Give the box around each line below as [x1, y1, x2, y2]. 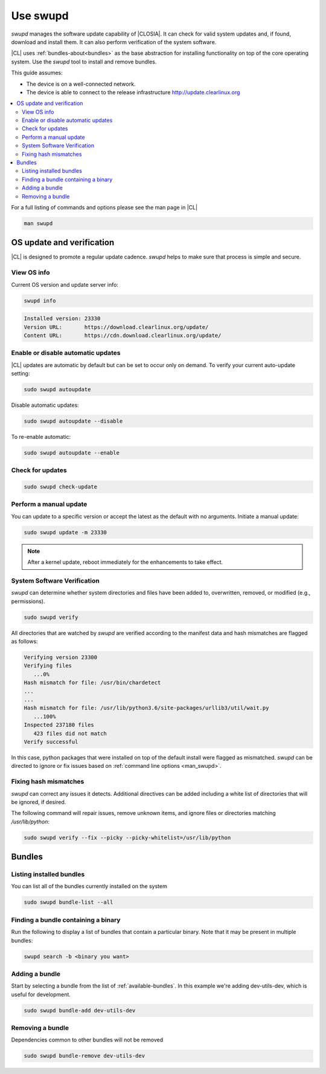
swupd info [24, 297, 56, 304]
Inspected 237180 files [24, 721, 95, 729]
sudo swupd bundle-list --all [24, 899, 113, 906]
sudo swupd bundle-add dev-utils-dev [24, 1007, 136, 1014]
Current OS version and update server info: [11, 281, 119, 288]
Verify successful [24, 738, 78, 745]
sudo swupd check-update [24, 484, 98, 490]
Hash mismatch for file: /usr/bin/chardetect [24, 679, 161, 686]
